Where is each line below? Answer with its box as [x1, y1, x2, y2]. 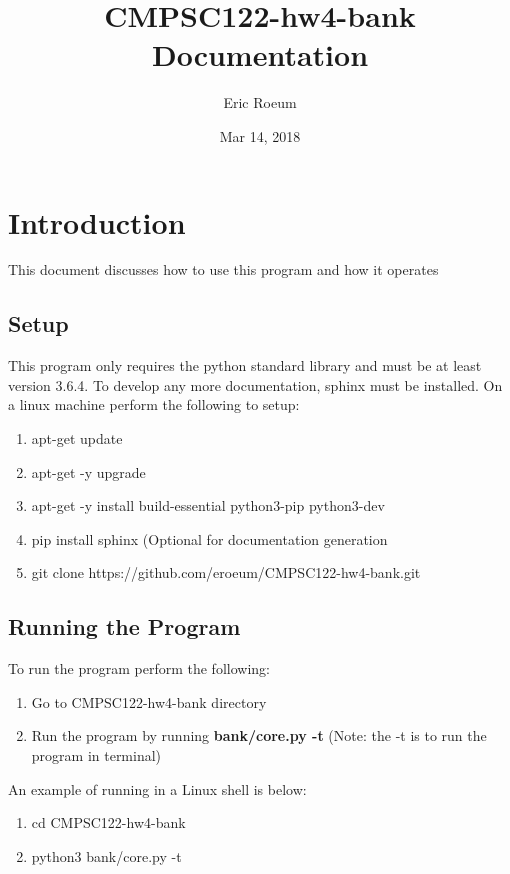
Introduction [8, 201, 186, 242]
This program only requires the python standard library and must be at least [8, 355, 482, 376]
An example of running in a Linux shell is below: [8, 778, 307, 799]
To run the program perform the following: [8, 658, 270, 679]
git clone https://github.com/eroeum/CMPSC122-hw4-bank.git [31, 562, 421, 583]
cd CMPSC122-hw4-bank [31, 812, 186, 833]
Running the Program [8, 611, 241, 642]
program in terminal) [31, 744, 162, 765]
